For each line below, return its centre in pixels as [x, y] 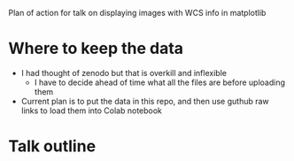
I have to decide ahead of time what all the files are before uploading [159, 82]
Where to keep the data [96, 49]
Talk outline [52, 146]
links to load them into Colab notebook [92, 111]
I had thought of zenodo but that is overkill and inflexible [124, 73]
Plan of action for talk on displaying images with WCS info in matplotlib [137, 13]
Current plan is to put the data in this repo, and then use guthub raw [145, 101]
